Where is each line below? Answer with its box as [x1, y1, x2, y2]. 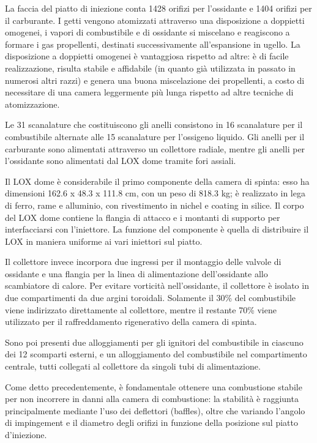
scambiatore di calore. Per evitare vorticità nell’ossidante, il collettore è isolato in [5, 279, 309, 292]
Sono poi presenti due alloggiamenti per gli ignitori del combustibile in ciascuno [5, 335, 304, 348]
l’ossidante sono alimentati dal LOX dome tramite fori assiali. [5, 154, 236, 167]
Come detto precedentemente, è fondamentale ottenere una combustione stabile [5, 380, 302, 393]
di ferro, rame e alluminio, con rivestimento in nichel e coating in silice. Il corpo [5, 198, 304, 211]
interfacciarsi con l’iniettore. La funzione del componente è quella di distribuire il [5, 223, 309, 236]
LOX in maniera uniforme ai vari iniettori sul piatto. [5, 234, 203, 247]
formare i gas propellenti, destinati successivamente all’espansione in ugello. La [5, 37, 300, 50]
